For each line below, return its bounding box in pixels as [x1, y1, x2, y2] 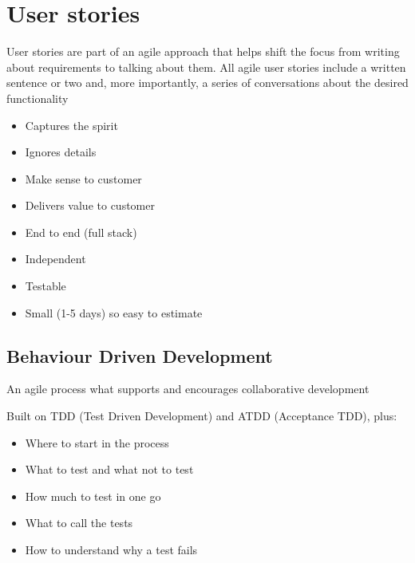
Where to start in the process [25, 434, 169, 451]
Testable [25, 278, 66, 294]
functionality [6, 89, 69, 106]
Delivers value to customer [25, 197, 155, 214]
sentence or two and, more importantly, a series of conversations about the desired [6, 74, 409, 91]
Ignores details [25, 144, 97, 160]
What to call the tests [25, 514, 133, 531]
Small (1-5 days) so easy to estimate [25, 304, 203, 321]
